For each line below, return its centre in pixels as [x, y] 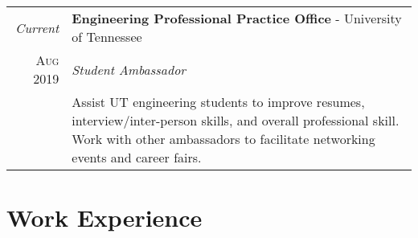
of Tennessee [107, 37]
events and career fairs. [137, 157]
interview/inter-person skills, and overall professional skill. [236, 120]
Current [37, 27]
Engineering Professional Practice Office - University [237, 18]
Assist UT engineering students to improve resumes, [218, 102]
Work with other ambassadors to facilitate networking [223, 139]
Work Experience [104, 217]
